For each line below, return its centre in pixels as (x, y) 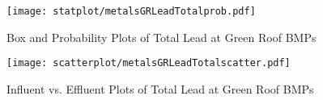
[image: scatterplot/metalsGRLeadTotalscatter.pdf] (149, 63)
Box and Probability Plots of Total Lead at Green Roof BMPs (161, 37)
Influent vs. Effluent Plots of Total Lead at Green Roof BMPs (160, 88)
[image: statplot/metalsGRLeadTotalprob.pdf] (131, 11)
